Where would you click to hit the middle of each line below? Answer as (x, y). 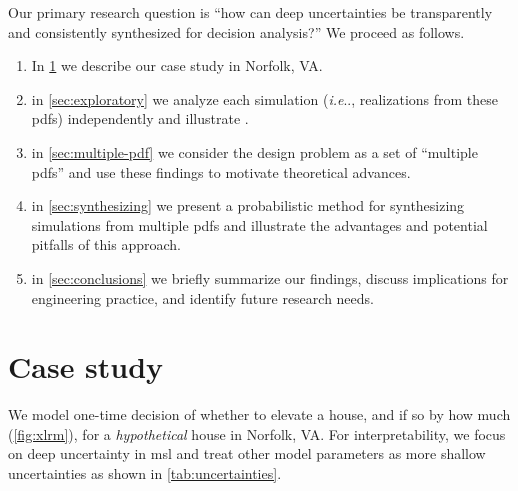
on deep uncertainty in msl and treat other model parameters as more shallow (247, 453)
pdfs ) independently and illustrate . (140, 118)
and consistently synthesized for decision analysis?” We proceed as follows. (236, 31)
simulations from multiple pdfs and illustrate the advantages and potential (259, 224)
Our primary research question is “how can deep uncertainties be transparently (250, 12)
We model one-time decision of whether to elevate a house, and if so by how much (259, 414)
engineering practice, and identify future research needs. (202, 297)
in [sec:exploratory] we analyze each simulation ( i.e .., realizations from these (265, 98)
